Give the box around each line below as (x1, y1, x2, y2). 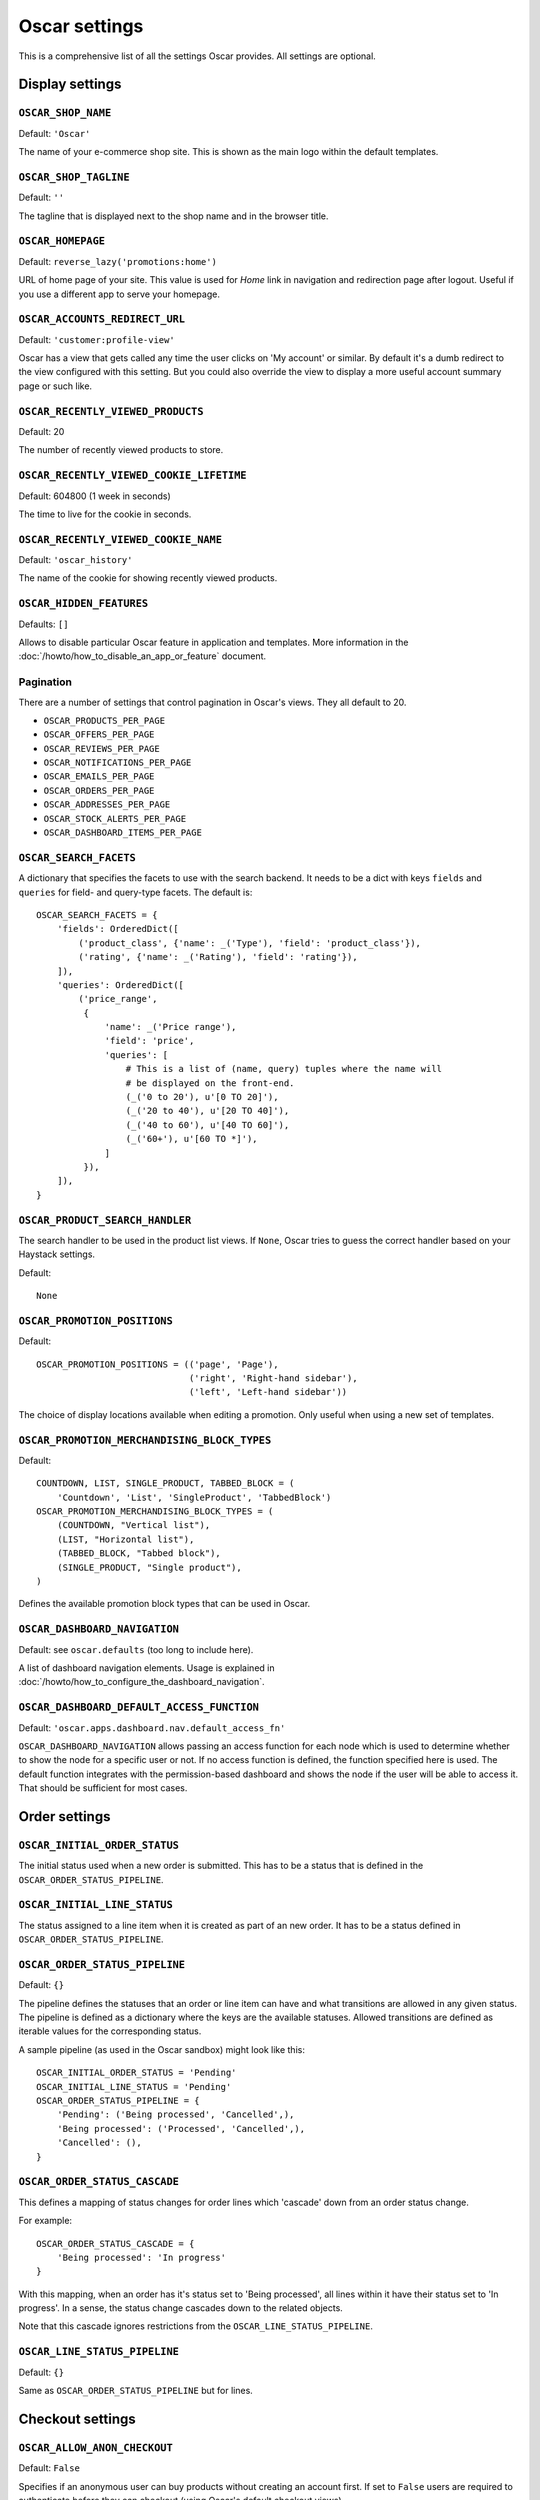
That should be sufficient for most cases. (18, 1782, 188, 1794)
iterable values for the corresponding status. (18, 2025, 202, 2037)
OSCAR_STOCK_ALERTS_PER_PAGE (43, 813, 187, 824)
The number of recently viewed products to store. (18, 444, 224, 456)
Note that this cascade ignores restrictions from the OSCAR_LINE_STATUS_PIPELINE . (18, 2320, 374, 2332)
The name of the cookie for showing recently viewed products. (18, 572, 278, 584)
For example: (18, 2215, 73, 2227)
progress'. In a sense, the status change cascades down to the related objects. (18, 2302, 344, 2314)
